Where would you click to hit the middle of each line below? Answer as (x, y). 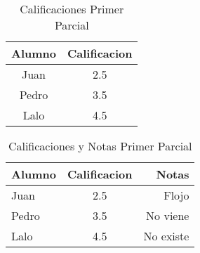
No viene (168, 215)
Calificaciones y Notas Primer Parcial (100, 146)
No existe (166, 236)
